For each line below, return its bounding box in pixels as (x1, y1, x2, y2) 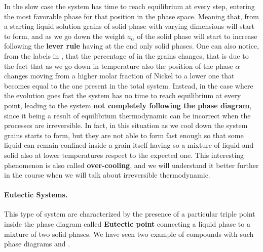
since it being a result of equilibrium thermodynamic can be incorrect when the (4, 110, 251, 120)
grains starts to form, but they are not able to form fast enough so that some (4, 130, 244, 140)
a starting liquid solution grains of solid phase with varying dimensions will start (4, 21, 254, 31)
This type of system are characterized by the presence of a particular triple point (4, 208, 255, 219)
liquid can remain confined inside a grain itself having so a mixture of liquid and (4, 140, 254, 150)
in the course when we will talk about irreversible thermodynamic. (4, 170, 210, 180)
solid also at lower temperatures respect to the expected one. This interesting (4, 149, 244, 160)
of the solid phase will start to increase (137, 30, 257, 41)
